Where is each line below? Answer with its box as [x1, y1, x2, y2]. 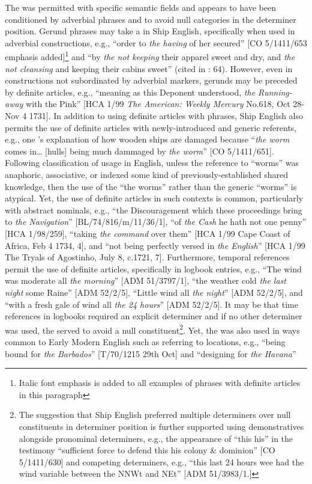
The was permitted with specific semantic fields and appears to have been [5, 1, 276, 13]
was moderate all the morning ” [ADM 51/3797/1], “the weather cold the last [5, 274, 286, 287]
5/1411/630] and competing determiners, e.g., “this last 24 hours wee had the [19, 455, 304, 468]
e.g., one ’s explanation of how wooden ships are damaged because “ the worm [5, 133, 290, 146]
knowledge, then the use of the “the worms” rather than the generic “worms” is [5, 180, 297, 192]
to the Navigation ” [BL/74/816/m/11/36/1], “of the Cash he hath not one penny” [5, 215, 307, 228]
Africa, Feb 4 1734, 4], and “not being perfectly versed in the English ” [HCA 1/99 [5, 239, 305, 251]
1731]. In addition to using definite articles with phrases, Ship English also [29, 109, 303, 121]
